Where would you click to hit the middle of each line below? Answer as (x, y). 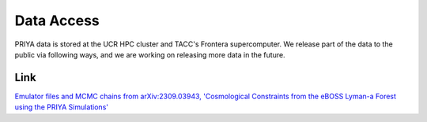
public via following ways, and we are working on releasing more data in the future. (150, 54)
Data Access (57, 20)
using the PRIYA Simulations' (61, 107)
